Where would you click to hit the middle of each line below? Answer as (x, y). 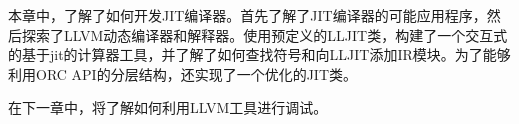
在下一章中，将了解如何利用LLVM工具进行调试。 (168, 107)
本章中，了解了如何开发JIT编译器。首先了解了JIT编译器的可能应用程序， (247, 15)
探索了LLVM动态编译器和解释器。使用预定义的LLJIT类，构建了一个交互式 (264, 34)
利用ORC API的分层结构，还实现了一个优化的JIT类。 (183, 73)
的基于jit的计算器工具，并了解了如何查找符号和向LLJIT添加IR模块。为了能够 (259, 54)
